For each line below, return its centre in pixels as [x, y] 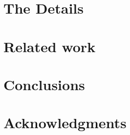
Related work [50, 46]
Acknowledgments [65, 123]
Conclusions [44, 84]
